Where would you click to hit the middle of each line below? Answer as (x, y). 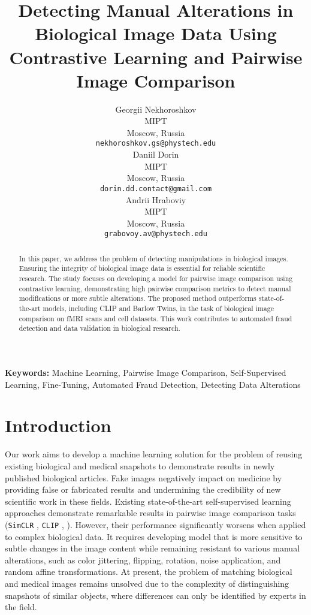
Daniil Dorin (156, 154)
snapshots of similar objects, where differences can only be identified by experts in (155, 595)
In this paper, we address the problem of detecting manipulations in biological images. (153, 258)
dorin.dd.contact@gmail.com (156, 189)
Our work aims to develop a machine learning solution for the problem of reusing (154, 454)
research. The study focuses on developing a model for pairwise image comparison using (156, 278)
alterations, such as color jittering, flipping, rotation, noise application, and (143, 560)
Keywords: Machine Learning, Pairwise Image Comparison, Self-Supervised (146, 373)
